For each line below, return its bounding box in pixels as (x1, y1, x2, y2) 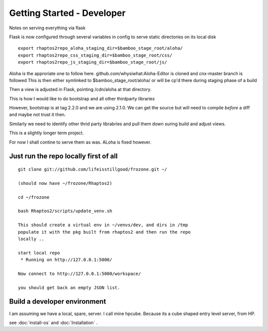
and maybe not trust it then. (9, 112, 66, 118)
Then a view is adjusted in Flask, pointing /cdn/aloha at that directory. (9, 86, 151, 92)
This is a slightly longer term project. (9, 130, 84, 136)
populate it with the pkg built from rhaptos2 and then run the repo (18, 229, 191, 235)
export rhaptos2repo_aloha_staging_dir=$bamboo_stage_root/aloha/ (18, 45, 183, 51)
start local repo (18, 250, 60, 255)
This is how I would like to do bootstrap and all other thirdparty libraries (9, 95, 155, 101)
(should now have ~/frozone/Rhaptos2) (18, 180, 113, 186)
